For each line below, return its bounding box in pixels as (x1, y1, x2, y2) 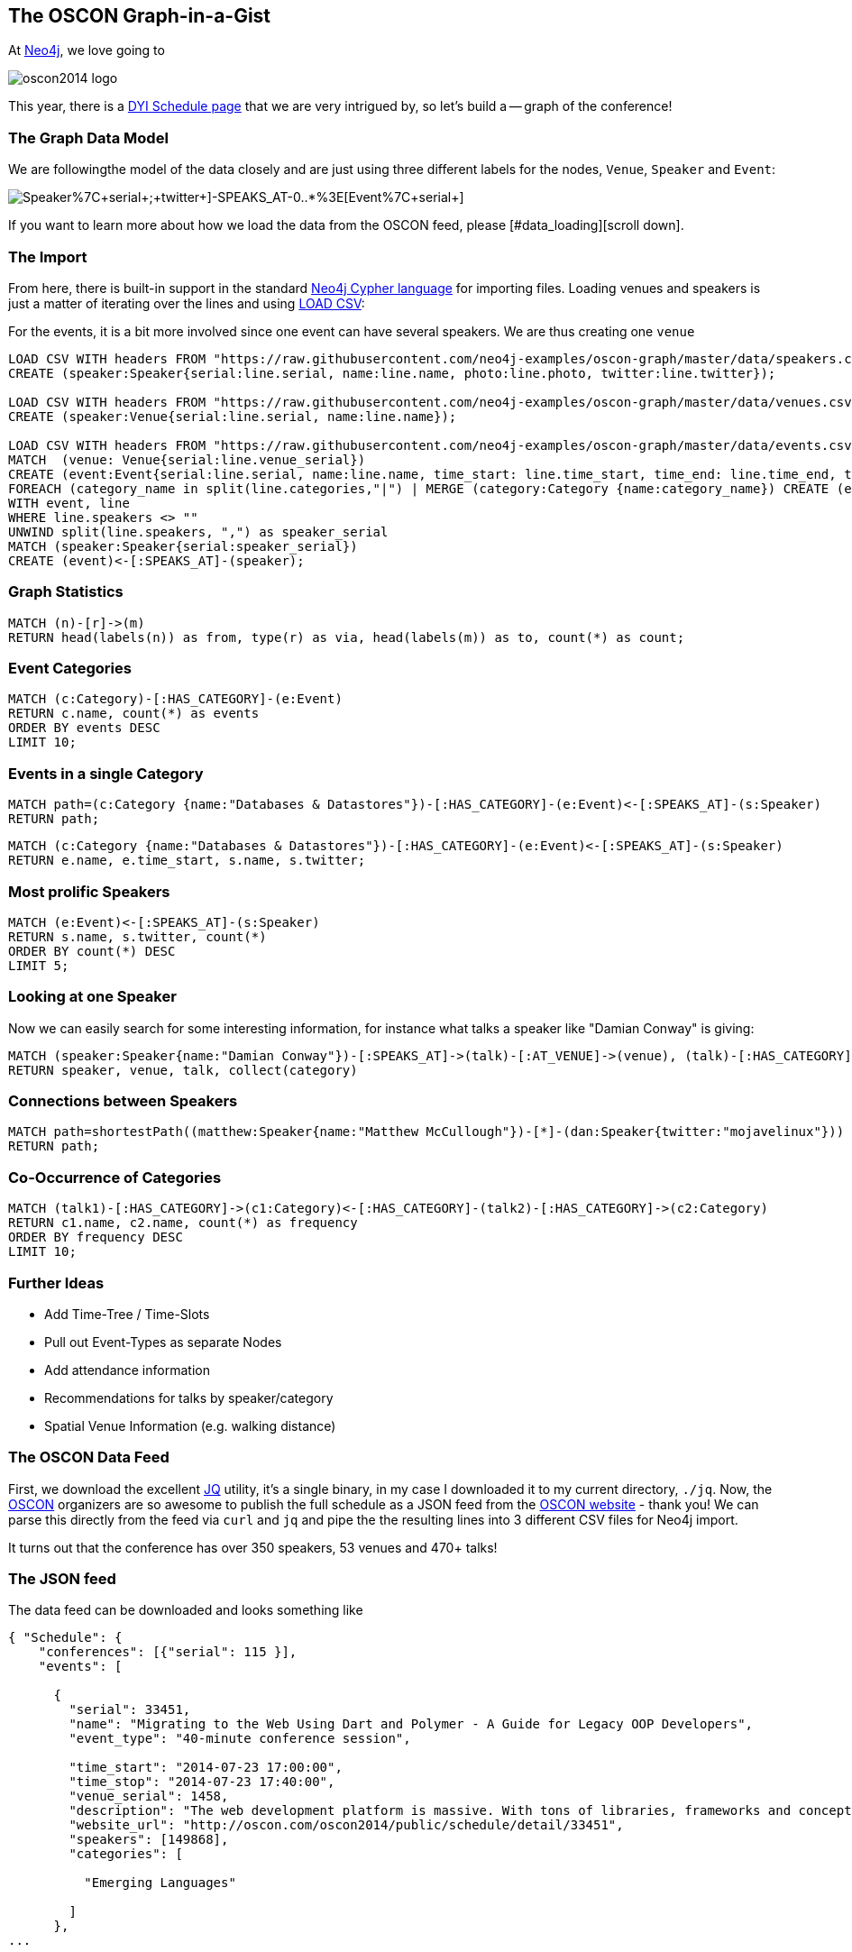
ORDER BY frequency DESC (8, 1230, 183, 1245)
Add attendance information (44, 1361, 210, 1378)
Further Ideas (8, 1273, 105, 1292)
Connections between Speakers (8, 1092, 238, 1111)
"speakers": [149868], (69, 1832, 229, 1847)
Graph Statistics (8, 582, 124, 601)
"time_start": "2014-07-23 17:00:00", (69, 1760, 343, 1775)
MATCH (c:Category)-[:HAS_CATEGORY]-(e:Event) (8, 692, 343, 707)
